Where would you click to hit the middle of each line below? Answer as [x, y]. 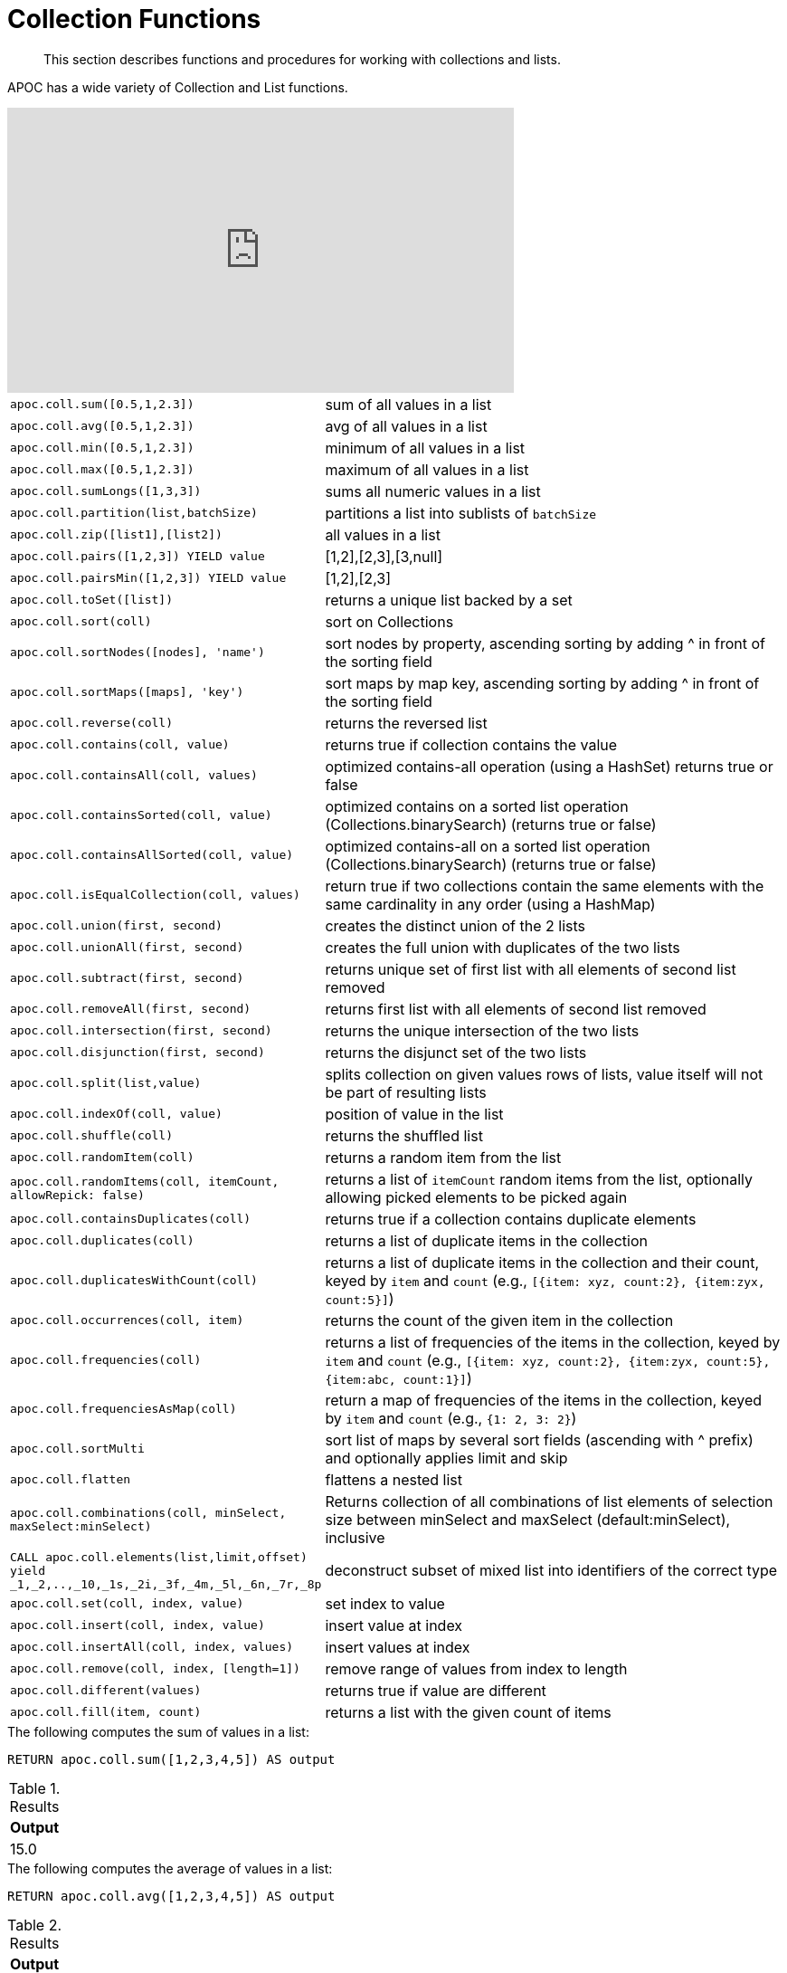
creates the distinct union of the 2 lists [455, 925]
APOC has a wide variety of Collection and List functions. [178, 87]
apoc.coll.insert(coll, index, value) [137, 1625]
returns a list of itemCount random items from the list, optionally [539, 1179]
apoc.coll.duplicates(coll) [102, 1241]
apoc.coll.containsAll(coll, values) [134, 776]
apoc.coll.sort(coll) [81, 622]
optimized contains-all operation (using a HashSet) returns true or [549, 766]
